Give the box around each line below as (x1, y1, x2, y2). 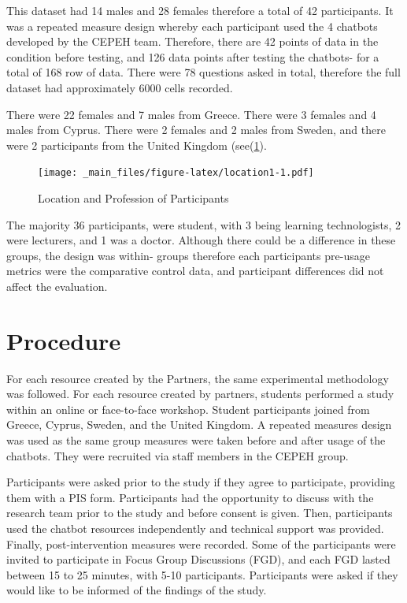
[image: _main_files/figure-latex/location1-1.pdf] (38, 167, 314, 179)
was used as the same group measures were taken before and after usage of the (6, 432, 386, 449)
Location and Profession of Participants (38, 190, 229, 206)
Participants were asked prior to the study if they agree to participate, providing (6, 474, 395, 490)
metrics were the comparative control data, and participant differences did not (6, 262, 384, 279)
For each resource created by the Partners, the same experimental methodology (6, 370, 389, 386)
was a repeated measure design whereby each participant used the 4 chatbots (6, 17, 378, 34)
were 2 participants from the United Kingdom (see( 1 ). (6, 136, 267, 153)
